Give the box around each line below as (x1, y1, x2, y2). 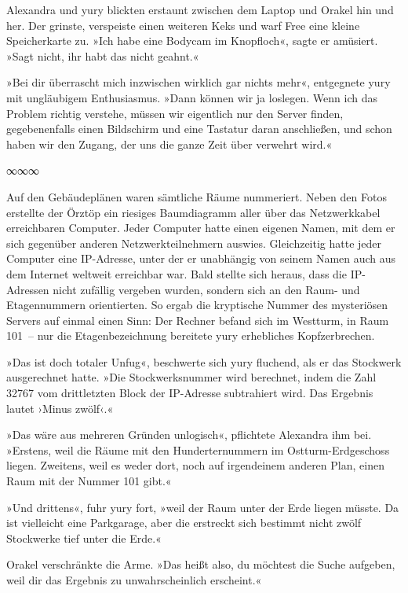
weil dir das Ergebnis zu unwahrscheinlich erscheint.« (6, 572, 262, 587)
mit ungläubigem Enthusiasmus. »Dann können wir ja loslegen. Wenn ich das (6, 89, 377, 105)
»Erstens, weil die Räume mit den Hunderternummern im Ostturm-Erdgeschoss (6, 441, 390, 458)
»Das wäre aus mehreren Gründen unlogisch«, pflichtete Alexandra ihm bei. (6, 426, 372, 443)
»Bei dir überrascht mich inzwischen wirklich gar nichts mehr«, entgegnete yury (6, 74, 391, 90)
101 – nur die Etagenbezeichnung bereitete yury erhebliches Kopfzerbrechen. (6, 327, 375, 344)
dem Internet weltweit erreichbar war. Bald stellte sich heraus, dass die (6, 265, 347, 282)
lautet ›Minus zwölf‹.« (6, 400, 114, 416)
